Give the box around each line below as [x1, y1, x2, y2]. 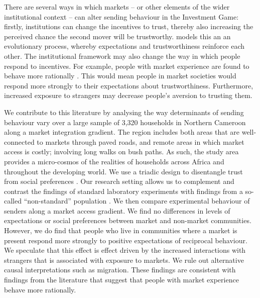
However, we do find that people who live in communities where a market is [4, 225, 237, 236]
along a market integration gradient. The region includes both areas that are [4, 127, 240, 137]
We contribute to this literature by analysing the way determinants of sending [4, 107, 244, 117]
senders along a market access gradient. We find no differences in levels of [4, 205, 230, 216]
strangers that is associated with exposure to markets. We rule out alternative [4, 254, 244, 265]
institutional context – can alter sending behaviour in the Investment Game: [4, 11, 239, 22]
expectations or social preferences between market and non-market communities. [4, 215, 251, 226]
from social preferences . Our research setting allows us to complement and [4, 176, 234, 186]
